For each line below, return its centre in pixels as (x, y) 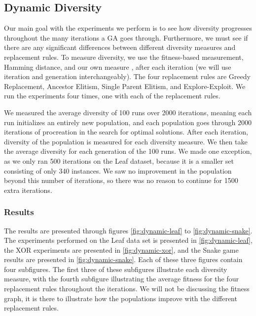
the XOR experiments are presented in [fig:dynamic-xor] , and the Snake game (121, 249)
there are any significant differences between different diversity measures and (120, 47)
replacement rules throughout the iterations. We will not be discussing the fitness (127, 289)
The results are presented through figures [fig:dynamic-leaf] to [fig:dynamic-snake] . (128, 230)
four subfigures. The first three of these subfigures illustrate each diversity (116, 269)
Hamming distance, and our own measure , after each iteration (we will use (118, 67)
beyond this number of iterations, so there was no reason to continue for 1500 (121, 180)
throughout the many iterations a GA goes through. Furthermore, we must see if (126, 37)
